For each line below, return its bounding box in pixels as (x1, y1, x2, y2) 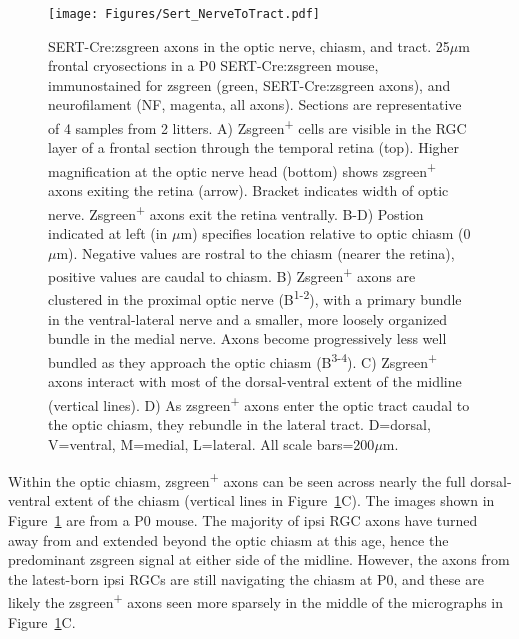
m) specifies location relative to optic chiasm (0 (180, 222, 471, 243)
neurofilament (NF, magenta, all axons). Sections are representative (48, 94, 462, 115)
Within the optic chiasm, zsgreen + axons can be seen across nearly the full (8, 468, 466, 491)
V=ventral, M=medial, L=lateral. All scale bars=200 (48, 433, 375, 454)
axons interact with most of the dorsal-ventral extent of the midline (48, 371, 462, 392)
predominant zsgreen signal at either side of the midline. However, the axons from (8, 549, 510, 570)
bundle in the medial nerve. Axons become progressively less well (48, 328, 447, 349)
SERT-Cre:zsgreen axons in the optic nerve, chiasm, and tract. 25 (48, 35, 450, 56)
